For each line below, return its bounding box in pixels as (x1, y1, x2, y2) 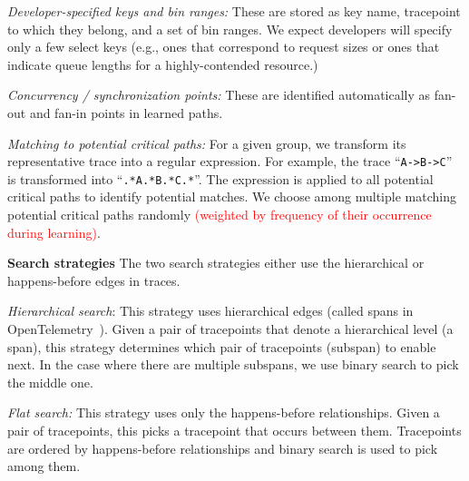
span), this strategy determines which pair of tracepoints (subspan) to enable (7, 337, 436, 356)
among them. (7, 456, 81, 476)
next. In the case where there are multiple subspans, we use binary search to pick (7, 355, 459, 374)
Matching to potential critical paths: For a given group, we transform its (7, 133, 406, 152)
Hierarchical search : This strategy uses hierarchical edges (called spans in (7, 301, 414, 320)
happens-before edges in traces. (7, 270, 181, 290)
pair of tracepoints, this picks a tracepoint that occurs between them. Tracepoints (7, 421, 462, 439)
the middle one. (7, 372, 93, 391)
